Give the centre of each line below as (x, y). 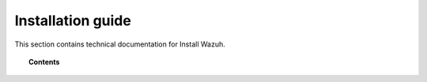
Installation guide (73, 20)
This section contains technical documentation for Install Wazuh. (120, 44)
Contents (44, 61)
